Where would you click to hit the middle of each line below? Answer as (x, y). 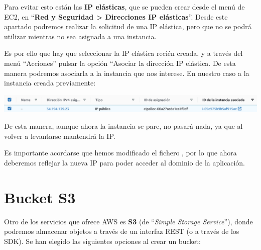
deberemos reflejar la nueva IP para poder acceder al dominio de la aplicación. (125, 163)
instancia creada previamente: (50, 83)
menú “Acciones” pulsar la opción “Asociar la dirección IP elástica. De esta (120, 63)
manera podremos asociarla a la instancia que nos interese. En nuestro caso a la (127, 73)
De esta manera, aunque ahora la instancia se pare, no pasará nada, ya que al (123, 126)
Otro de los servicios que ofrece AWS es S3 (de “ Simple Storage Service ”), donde (128, 221)
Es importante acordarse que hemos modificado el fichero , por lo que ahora (120, 153)
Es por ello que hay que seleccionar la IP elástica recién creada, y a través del (123, 53)
